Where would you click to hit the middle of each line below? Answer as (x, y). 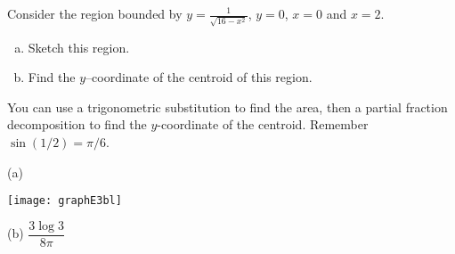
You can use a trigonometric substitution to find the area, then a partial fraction (227, 107)
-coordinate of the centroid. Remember (263, 124)
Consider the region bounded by (95, 13)
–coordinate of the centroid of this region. (199, 77)
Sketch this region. (79, 47)
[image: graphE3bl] (65, 201)
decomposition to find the (77, 124)
